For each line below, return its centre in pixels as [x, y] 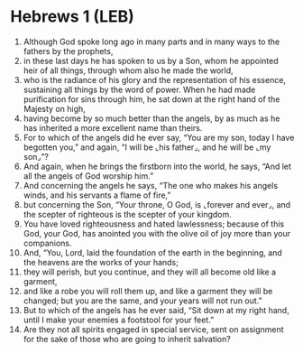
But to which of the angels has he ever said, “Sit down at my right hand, [156, 310]
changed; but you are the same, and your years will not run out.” [142, 301]
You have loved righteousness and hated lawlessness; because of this [154, 224]
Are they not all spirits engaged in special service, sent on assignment [153, 329]
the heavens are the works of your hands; [101, 262]
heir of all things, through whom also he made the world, [128, 70]
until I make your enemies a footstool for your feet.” [119, 320]
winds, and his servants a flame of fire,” [97, 195]
